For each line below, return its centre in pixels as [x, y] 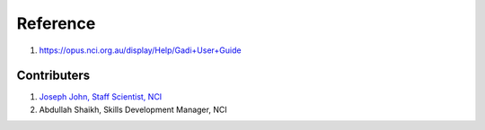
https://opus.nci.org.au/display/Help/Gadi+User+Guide [140, 50]
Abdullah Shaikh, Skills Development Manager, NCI [133, 109]
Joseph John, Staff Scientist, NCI [101, 97]
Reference [56, 23]
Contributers [53, 76]
